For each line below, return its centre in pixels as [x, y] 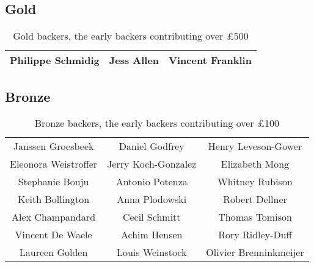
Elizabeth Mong [255, 164]
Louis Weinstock [152, 252]
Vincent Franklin [210, 60]
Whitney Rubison [255, 182]
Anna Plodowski [152, 199]
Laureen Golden [53, 252]
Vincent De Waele [53, 235]
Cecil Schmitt [152, 217]
